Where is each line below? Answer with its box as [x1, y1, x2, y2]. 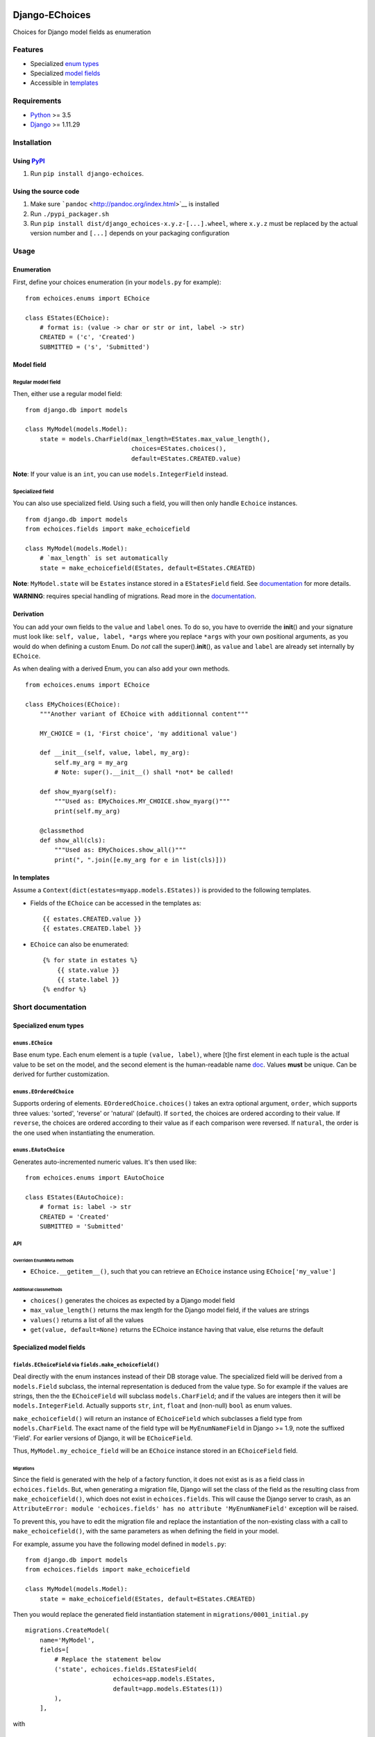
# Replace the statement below [54, 1656, 161, 1663]
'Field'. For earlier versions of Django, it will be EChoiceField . [12, 1433, 193, 1442]
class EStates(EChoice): [25, 313, 110, 322]
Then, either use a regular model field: [12, 390, 123, 398]
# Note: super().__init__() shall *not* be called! [54, 768, 234, 776]
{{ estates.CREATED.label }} [42, 925, 142, 932]
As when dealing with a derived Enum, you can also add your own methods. [12, 664, 231, 673]
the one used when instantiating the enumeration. [12, 1128, 156, 1137]
